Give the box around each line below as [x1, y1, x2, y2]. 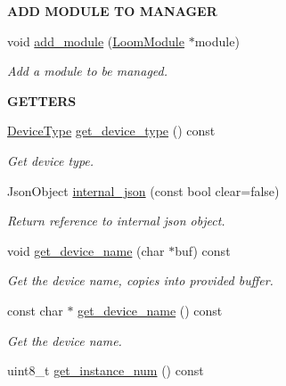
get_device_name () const [78, 300, 223, 319]
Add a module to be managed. [7, 62, 168, 80]
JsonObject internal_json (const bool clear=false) [7, 181, 280, 200]
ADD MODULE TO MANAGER [7, 2, 217, 20]
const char [7, 300, 63, 319]
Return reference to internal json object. [7, 211, 225, 230]
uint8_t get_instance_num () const [7, 361, 204, 380]
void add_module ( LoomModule [7, 31, 184, 50]
